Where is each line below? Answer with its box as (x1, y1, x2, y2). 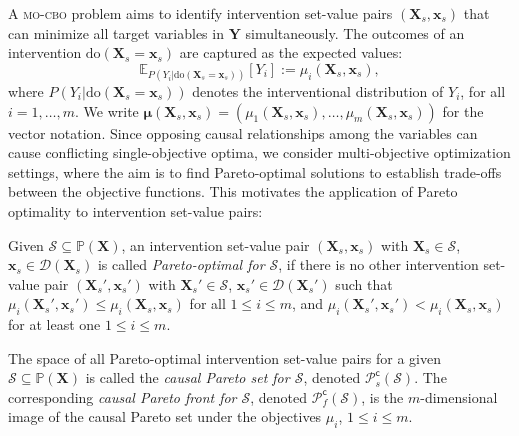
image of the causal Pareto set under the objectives (8, 406, 322, 427)
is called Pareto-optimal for (97, 254, 265, 275)
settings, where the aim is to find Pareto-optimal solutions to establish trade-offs (8, 161, 502, 182)
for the (442, 100, 484, 121)
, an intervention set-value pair (121, 234, 310, 255)
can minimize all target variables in (8, 22, 224, 43)
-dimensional (420, 386, 498, 407)
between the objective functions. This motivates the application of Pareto (8, 181, 458, 202)
